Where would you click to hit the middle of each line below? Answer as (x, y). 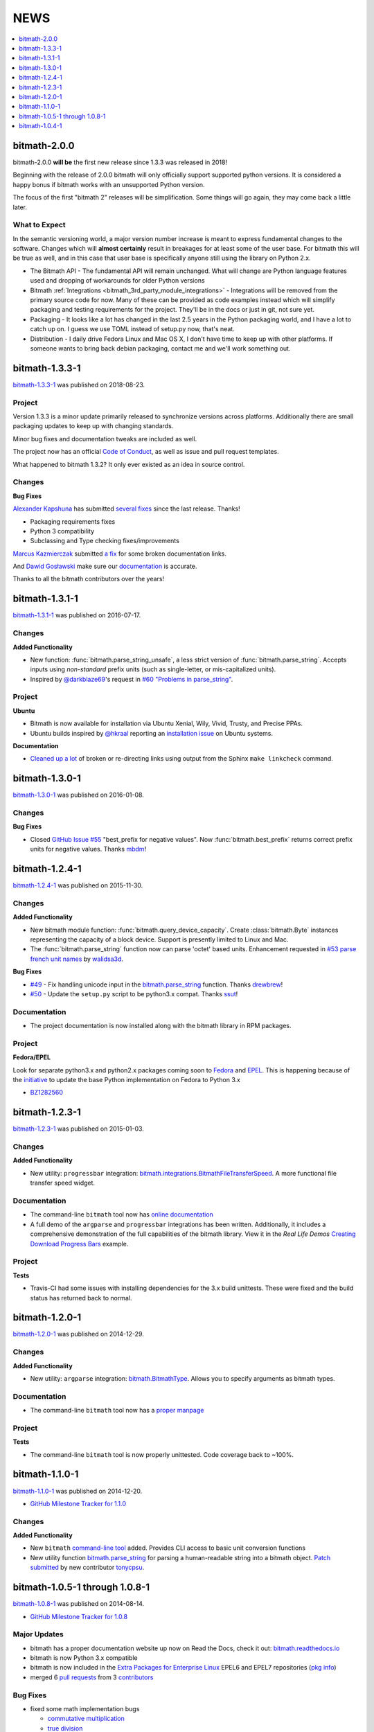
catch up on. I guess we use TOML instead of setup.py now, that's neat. (132, 329)
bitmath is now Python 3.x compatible (84, 1658)
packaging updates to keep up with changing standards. (93, 426)
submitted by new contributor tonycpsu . (87, 1567)
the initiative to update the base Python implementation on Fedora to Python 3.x (126, 1080)
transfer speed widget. (63, 1183)
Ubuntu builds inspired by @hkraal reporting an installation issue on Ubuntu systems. (152, 733)
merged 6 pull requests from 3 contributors (92, 1677)
